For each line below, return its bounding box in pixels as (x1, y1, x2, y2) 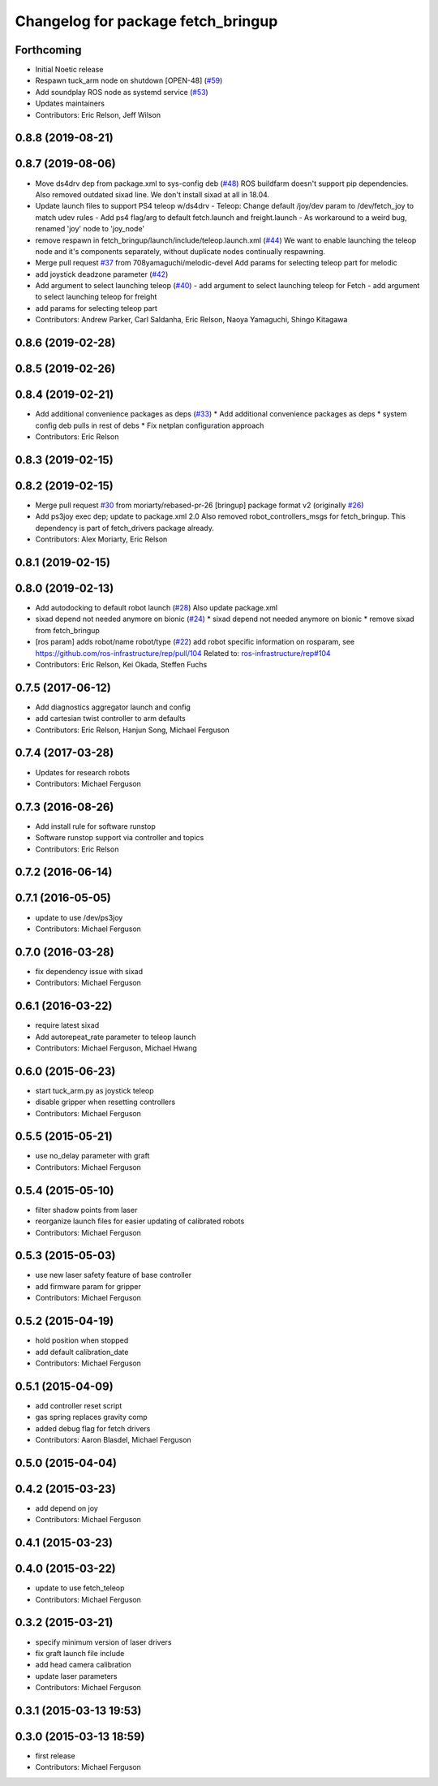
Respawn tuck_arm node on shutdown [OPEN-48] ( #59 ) (35, 75, 223, 85)
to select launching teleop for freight (35, 292, 157, 302)
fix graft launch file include (35, 1648, 125, 1658)
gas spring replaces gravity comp (35, 1413, 148, 1422)
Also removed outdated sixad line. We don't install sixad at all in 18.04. (35, 189, 270, 199)
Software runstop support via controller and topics (35, 833, 204, 843)
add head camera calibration (35, 1660, 131, 1670)
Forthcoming (15, 43, 82, 57)
